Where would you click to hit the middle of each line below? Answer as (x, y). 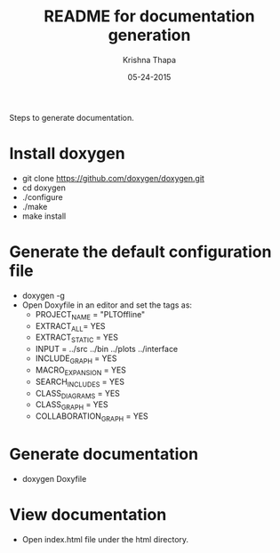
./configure (43, 196)
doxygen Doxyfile (54, 478)
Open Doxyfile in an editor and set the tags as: (107, 305)
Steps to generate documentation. (72, 117)
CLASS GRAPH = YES (72, 406)
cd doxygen (44, 188)
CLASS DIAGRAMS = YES (77, 394)
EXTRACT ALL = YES (70, 327)
